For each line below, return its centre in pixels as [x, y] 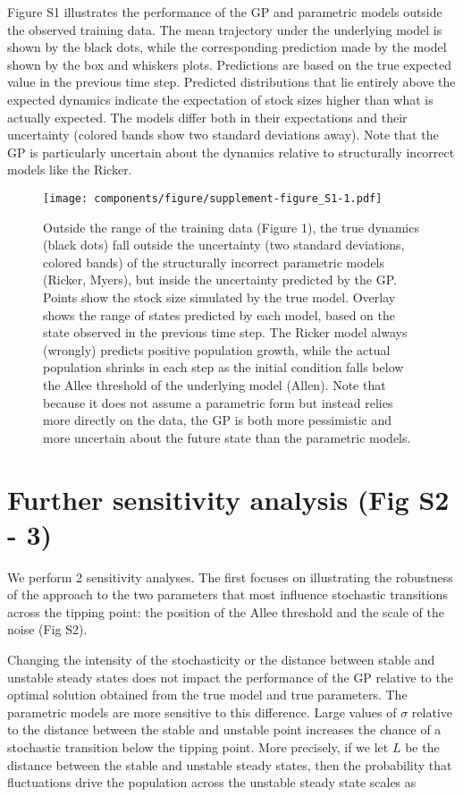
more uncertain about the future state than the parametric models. [227, 437]
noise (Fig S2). [47, 629]
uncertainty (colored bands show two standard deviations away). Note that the [223, 135]
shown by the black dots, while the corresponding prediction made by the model [227, 47]
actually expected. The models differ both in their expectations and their [207, 117]
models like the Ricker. [70, 170]
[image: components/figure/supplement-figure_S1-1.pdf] [213, 198]
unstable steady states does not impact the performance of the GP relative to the [230, 677]
